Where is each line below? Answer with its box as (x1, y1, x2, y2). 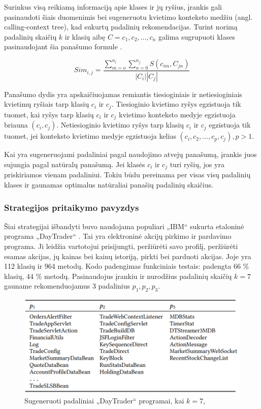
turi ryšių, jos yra (170, 159, 224, 169)
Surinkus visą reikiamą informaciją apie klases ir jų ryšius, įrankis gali (4, 2, 222, 12)
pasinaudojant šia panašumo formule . (4, 41, 122, 52)
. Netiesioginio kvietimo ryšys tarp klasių (56, 119, 184, 130)
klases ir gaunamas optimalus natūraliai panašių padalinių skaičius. (4, 179, 214, 190)
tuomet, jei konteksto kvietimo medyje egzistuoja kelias (4, 131, 176, 141)
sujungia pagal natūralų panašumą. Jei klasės (4, 159, 145, 169)
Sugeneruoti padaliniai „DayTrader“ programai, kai (24, 395, 184, 406)
